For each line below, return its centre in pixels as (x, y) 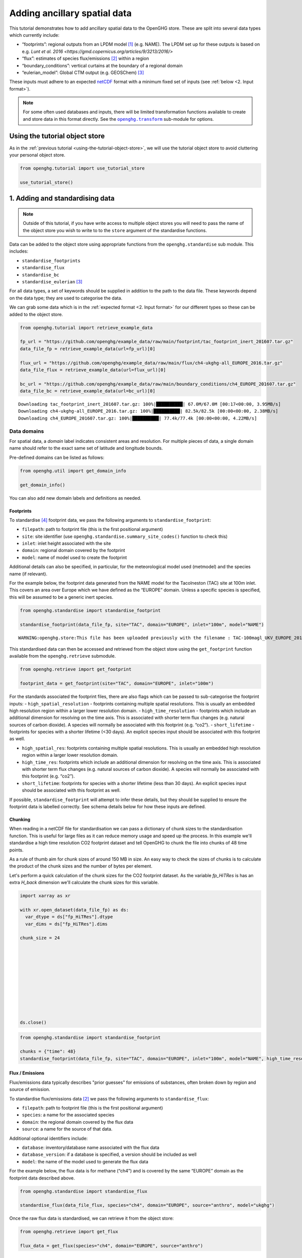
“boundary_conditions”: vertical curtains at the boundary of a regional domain (102, 65)
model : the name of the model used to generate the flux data (85, 1161)
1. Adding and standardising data (62, 199)
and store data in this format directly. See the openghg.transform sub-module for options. (118, 119)
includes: (19, 251)
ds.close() (33, 1023)
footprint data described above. (42, 1178)
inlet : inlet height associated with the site (66, 543)
